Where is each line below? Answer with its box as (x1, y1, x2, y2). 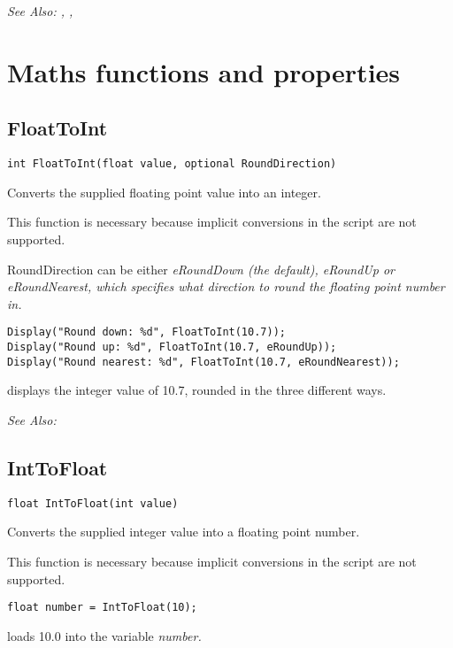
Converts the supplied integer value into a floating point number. (7, 522, 360, 541)
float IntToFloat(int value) (7, 497, 179, 510)
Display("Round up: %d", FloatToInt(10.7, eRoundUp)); (7, 341, 337, 354)
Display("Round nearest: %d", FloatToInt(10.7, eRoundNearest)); (7, 355, 400, 368)
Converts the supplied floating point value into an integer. (7, 182, 321, 201)
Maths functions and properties (7, 53, 401, 89)
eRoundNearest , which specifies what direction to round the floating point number (7, 277, 445, 296)
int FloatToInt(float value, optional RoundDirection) (7, 158, 337, 171)
